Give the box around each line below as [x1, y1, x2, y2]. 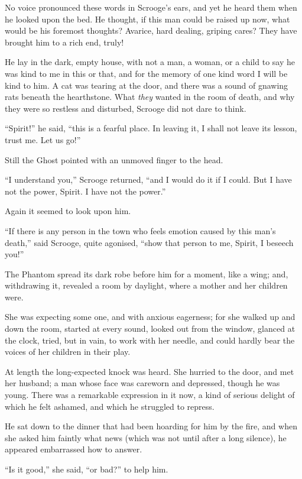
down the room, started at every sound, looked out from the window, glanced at [5, 322, 295, 335]
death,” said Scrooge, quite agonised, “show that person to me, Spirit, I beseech [5, 236, 294, 248]
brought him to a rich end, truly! [5, 35, 124, 48]
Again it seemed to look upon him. [5, 205, 131, 217]
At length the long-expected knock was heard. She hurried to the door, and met [5, 365, 294, 377]
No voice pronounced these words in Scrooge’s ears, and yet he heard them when [5, 1, 297, 13]
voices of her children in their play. [5, 345, 131, 358]
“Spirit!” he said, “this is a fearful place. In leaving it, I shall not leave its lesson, [5, 122, 297, 134]
